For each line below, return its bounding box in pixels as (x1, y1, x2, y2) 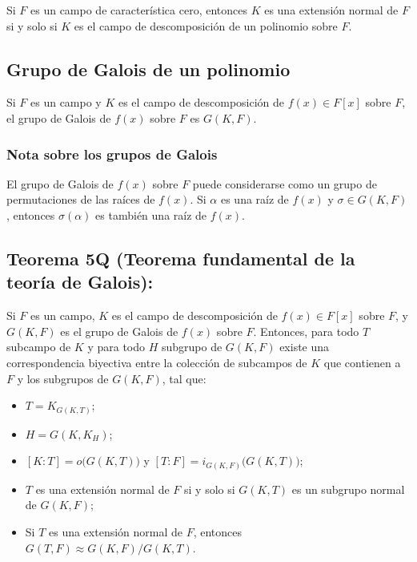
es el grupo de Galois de (60, 322, 178, 339)
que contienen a (323, 354, 401, 370)
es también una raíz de (95, 206, 207, 223)
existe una (279, 338, 330, 355)
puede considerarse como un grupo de (192, 175, 377, 192)
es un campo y (30, 94, 102, 111)
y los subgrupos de (17, 370, 109, 386)
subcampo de (6, 338, 71, 355)
